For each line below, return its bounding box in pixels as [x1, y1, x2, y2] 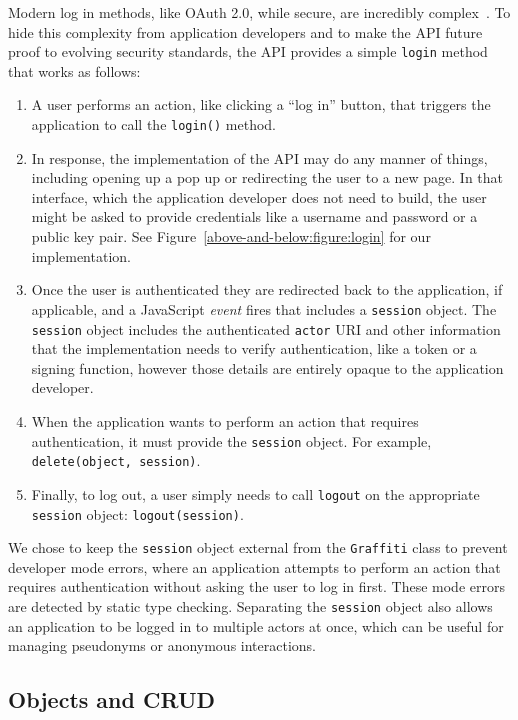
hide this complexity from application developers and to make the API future [8, 21, 483, 42]
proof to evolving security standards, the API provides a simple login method [8, 41, 488, 62]
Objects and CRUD [8, 684, 215, 715]
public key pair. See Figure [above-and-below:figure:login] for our [31, 226, 431, 247]
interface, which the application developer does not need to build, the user [31, 186, 487, 207]
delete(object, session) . [31, 450, 201, 471]
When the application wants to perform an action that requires [31, 410, 419, 431]
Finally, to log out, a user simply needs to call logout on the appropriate [31, 483, 480, 504]
